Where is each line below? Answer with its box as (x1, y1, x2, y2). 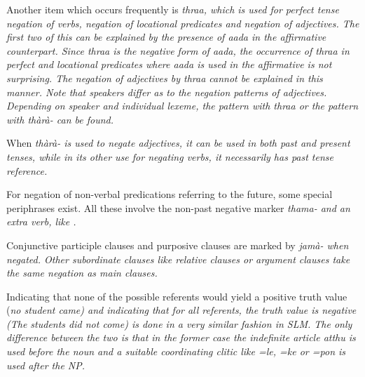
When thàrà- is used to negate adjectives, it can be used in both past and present (6, 135, 350, 150)
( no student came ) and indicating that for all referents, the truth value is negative (6, 303, 357, 317)
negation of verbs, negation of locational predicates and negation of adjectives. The (6, 15, 359, 30)
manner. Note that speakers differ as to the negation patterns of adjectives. (6, 84, 327, 99)
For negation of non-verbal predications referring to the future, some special (6, 187, 333, 201)
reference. (6, 163, 48, 178)
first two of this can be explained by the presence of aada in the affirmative (6, 29, 326, 44)
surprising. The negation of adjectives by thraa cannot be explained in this (6, 70, 323, 85)
